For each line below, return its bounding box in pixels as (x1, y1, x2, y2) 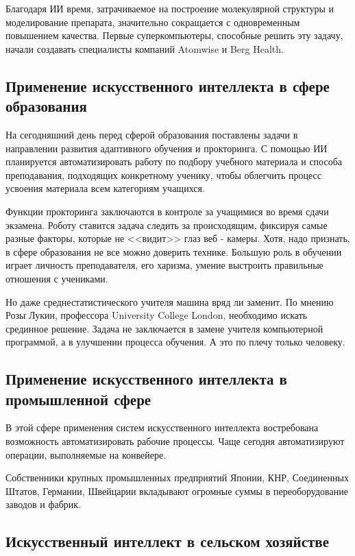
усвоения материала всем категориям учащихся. (5, 181, 205, 195)
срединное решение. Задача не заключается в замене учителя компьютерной (5, 321, 323, 335)
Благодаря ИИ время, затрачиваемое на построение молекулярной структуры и (5, 1, 334, 15)
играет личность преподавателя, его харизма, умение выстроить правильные (5, 258, 323, 272)
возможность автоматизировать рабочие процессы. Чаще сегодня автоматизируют (5, 434, 345, 448)
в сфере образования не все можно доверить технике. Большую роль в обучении (5, 244, 342, 258)
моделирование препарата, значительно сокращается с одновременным (5, 14, 300, 29)
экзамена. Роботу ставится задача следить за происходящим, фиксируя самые (5, 217, 328, 232)
